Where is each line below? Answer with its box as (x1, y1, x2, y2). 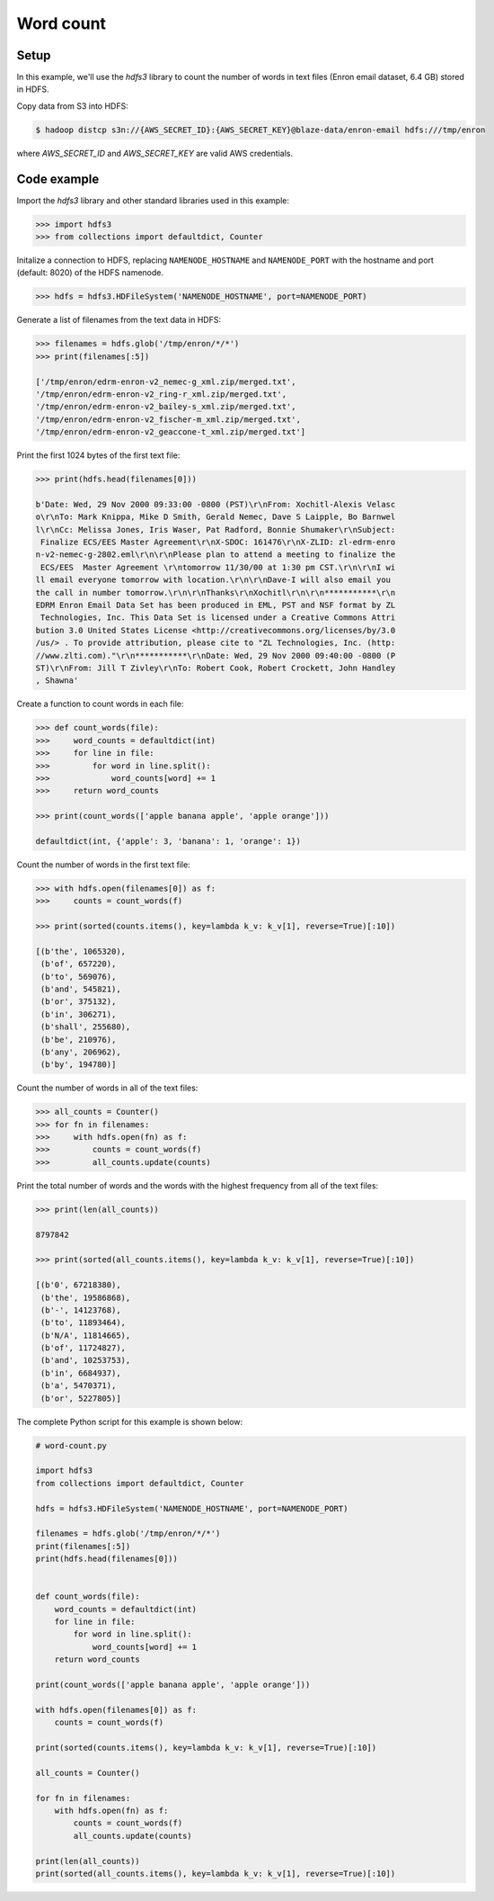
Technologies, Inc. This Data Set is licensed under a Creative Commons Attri (40, 613, 396, 623)
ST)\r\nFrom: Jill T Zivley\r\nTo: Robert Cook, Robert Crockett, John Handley (35, 662, 396, 673)
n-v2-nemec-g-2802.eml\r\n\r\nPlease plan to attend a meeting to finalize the (35, 550, 396, 560)
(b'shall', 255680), (40, 1022, 131, 1032)
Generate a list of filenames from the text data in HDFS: (16, 315, 222, 326)
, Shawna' (35, 676, 79, 686)
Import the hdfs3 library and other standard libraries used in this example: (16, 194, 289, 206)
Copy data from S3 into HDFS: (16, 100, 129, 112)
